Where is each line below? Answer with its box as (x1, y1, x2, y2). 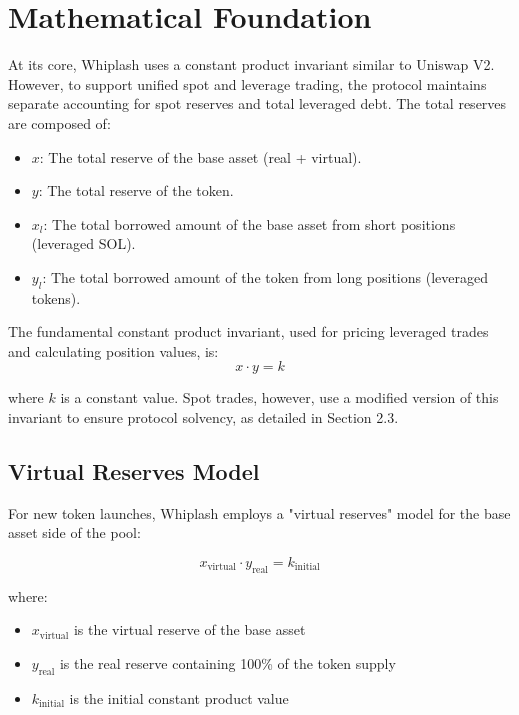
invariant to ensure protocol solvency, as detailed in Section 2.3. (8, 407, 399, 428)
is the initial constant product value (69, 687, 289, 708)
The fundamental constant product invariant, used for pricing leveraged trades (8, 321, 489, 342)
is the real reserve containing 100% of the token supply (59, 653, 396, 674)
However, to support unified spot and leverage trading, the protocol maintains (8, 73, 487, 94)
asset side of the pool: (8, 522, 141, 543)
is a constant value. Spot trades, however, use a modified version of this (60, 387, 499, 408)
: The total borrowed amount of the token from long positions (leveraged (42, 266, 488, 287)
